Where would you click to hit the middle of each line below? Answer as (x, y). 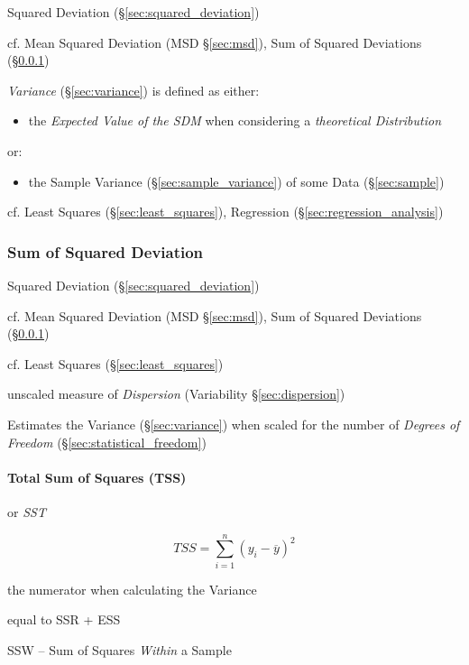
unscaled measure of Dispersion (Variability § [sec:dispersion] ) (176, 394)
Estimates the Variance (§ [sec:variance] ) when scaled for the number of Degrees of (234, 424)
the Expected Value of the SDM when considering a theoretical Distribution (235, 120)
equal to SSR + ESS (64, 619)
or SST (27, 511)
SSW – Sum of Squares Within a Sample (120, 649)
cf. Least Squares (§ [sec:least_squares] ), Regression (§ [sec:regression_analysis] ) (225, 212)
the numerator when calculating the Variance (132, 589)
